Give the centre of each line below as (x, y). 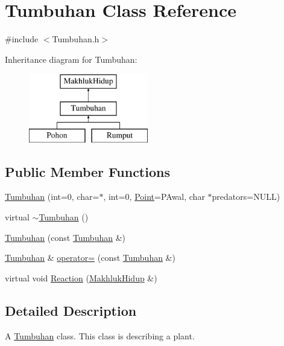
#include (22, 39)
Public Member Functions (87, 171)
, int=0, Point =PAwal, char (154, 197)
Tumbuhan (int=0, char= (52, 197)
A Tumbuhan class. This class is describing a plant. (100, 335)
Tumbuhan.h (76, 39)
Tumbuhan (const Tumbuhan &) (65, 237)
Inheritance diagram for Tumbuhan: (71, 59)
